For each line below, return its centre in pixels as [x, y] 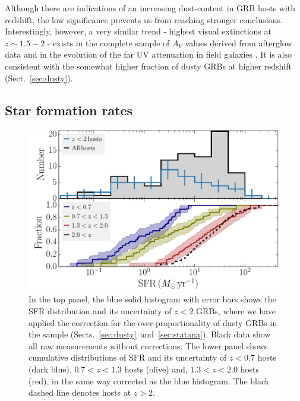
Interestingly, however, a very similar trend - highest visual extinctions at [138, 31]
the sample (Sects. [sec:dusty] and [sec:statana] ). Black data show [150, 334]
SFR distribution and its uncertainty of [100, 311]
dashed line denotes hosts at [80, 392]
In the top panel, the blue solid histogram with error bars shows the [152, 299]
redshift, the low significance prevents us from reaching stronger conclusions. [144, 19]
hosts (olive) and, [156, 369]
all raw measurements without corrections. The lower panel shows [148, 345]
